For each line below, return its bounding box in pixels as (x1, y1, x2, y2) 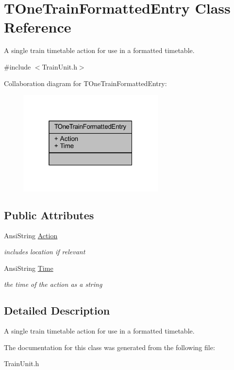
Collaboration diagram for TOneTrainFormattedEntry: (4, 78, 167, 88)
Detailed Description (4, 303, 110, 318)
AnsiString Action (4, 230, 58, 240)
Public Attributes (4, 207, 94, 222)
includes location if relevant (4, 247, 85, 257)
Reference (4, 17, 71, 37)
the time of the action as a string (4, 279, 102, 289)
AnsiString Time (4, 263, 53, 273)
